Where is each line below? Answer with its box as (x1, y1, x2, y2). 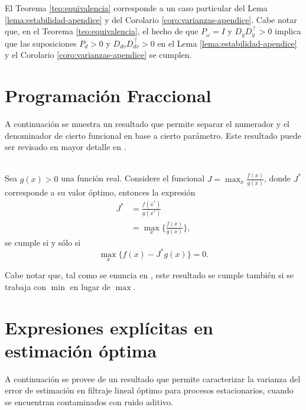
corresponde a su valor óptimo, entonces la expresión (5, 186, 196, 198)
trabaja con (5, 280, 47, 292)
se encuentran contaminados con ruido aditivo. (5, 395, 173, 408)
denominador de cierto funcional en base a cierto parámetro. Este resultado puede (5, 129, 301, 141)
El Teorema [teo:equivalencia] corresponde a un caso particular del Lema (5, 2, 268, 14)
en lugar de (70, 280, 110, 292)
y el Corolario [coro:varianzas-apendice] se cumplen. (5, 48, 192, 61)
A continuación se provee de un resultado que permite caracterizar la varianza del (5, 372, 301, 385)
